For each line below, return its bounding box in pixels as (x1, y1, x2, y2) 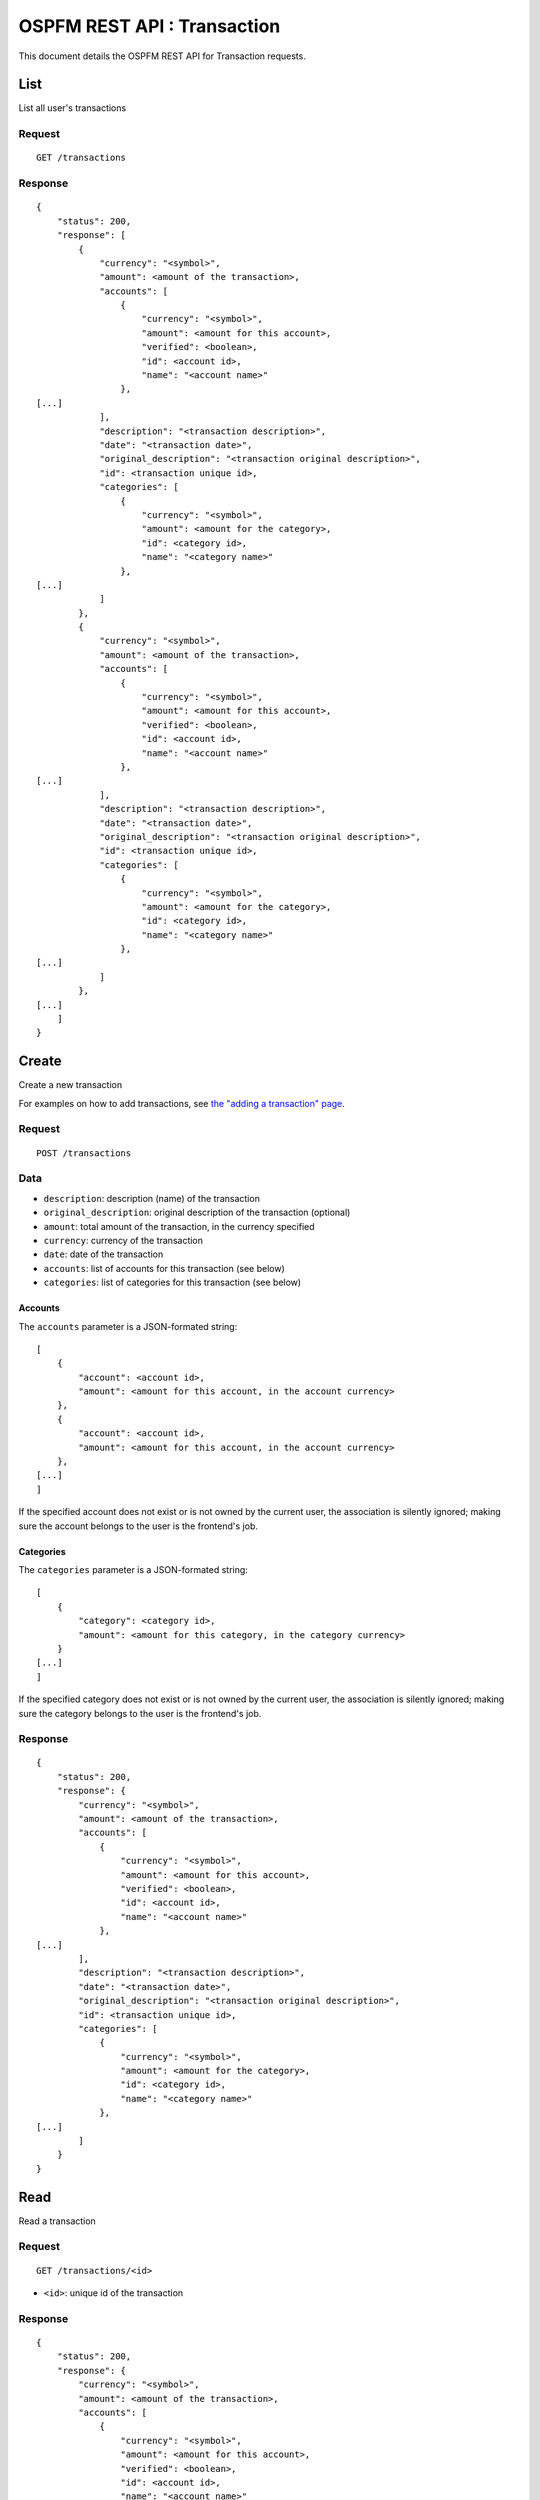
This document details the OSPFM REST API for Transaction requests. (18, 50, 307, 62)
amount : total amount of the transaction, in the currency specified (43, 1220, 315, 1232)
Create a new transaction (18, 1079, 123, 1091)
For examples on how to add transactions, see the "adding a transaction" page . (18, 1097, 345, 1109)
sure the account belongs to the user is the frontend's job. (18, 1520, 259, 1532)
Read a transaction (18, 2215, 97, 2227)
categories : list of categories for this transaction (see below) (43, 1276, 302, 1289)
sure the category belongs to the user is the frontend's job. (18, 1707, 262, 1719)
